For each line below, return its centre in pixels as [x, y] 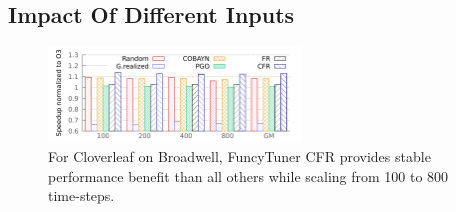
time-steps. [81, 195]
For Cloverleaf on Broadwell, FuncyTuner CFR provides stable [239, 156]
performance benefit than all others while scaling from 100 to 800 [248, 175]
